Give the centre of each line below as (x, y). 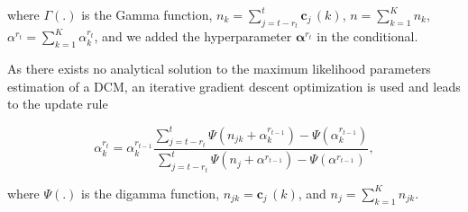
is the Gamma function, (147, 14)
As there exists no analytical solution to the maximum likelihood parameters (219, 69)
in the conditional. (367, 36)
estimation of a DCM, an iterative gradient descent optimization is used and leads (234, 86)
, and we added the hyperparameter (193, 36)
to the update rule (58, 104)
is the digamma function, (151, 193)
